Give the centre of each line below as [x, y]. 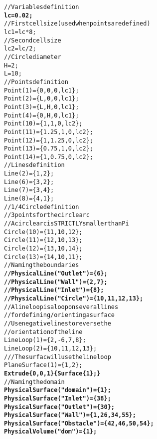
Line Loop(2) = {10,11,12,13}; [51, 348]
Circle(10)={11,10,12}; [43, 232]
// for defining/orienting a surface [59, 315]
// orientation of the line [43, 332]
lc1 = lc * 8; [20, 32]
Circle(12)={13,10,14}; [43, 249]
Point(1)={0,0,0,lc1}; [42, 90]
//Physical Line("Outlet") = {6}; [56, 273]
